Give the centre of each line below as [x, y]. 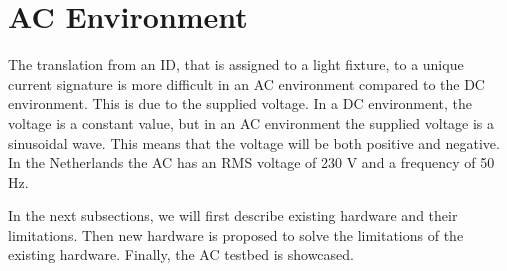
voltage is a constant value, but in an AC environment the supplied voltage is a [251, 122]
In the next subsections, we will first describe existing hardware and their [233, 215]
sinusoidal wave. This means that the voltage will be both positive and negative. [254, 142]
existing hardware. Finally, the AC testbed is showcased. [181, 254]
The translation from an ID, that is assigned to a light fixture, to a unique [236, 64]
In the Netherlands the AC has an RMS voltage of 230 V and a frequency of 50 [251, 162]
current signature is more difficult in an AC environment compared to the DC [246, 83]
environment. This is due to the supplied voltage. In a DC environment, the [240, 103]
